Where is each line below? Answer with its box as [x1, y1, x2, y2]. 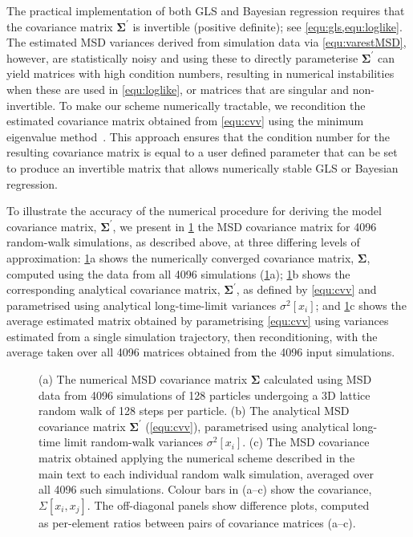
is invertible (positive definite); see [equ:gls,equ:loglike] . [132, 18, 403, 35]
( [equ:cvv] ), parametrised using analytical [145, 417, 350, 434]
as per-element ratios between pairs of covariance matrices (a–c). [38, 514, 356, 531]
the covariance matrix [6, 18, 113, 35]
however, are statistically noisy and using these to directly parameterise [6, 49, 358, 66]
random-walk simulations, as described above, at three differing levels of [6, 234, 360, 250]
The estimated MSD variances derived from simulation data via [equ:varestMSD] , [6, 34, 407, 51]
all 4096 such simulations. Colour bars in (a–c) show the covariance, [38, 481, 372, 498]
